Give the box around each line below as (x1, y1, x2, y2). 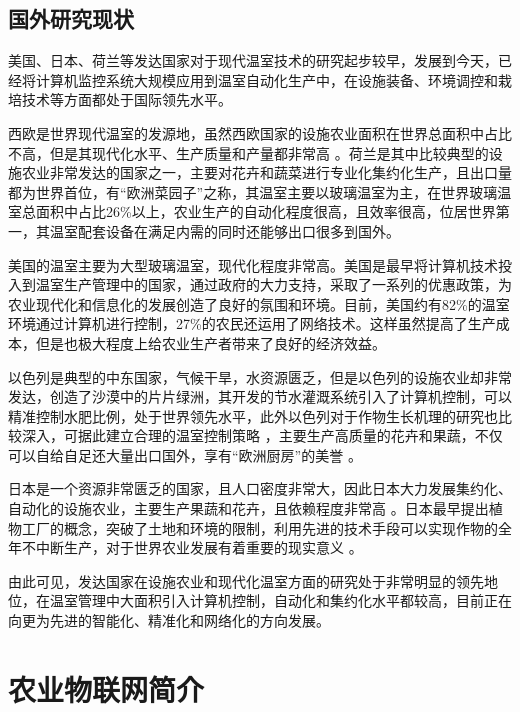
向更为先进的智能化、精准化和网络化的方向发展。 (8, 610, 330, 631)
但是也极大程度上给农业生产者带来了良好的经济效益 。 (35, 332, 386, 353)
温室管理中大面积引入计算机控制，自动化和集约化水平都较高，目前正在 (49, 590, 512, 611)
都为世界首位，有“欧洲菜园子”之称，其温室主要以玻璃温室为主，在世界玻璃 (8, 181, 498, 202)
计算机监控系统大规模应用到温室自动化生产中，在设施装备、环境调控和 (35, 69, 498, 90)
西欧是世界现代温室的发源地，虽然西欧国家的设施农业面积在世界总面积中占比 (8, 122, 512, 143)
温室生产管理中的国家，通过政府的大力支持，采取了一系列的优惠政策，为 (35, 274, 512, 295)
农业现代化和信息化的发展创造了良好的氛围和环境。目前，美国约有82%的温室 (8, 293, 510, 314)
